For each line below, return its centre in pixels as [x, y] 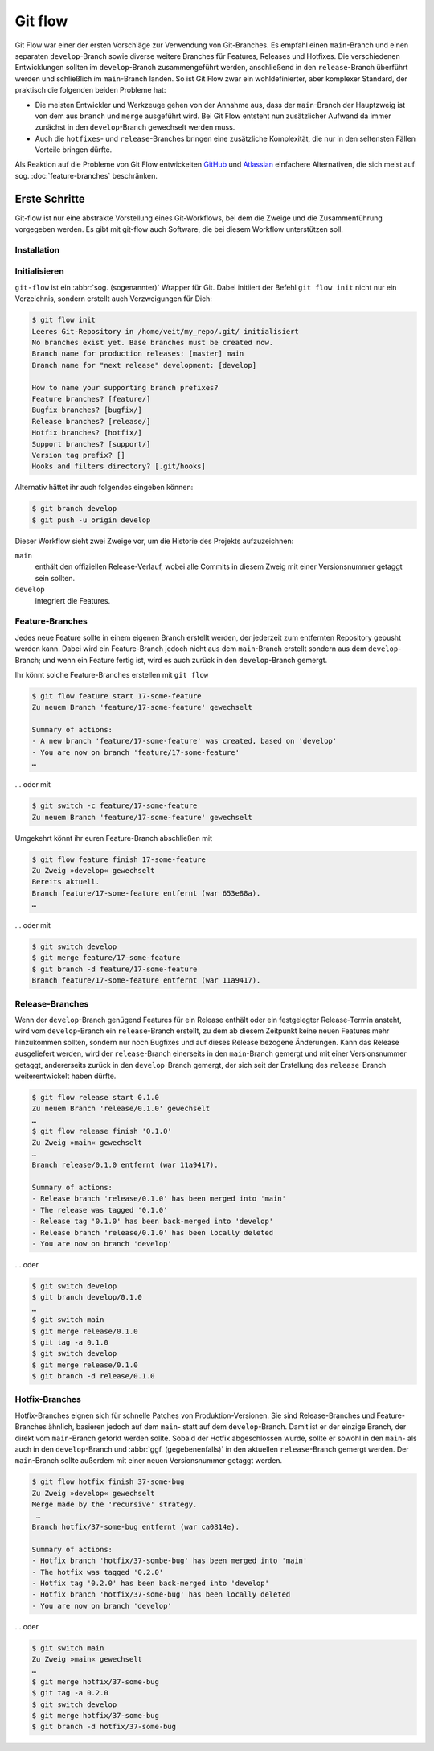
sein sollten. [55, 578]
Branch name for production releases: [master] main [138, 354]
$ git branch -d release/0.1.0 [94, 1376]
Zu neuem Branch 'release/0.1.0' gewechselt [121, 1109]
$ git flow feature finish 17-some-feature [119, 859]
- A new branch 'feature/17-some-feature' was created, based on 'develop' [184, 741]
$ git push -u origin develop [91, 520]
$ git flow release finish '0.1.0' [102, 1131]
